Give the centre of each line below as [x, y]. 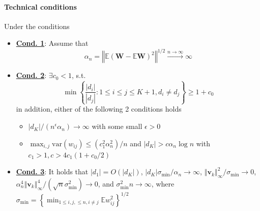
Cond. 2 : [31, 75]
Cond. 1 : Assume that [52, 43]
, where [163, 184]
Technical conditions [40, 6]
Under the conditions [37, 26]
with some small [117, 126]
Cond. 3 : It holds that [52, 172]
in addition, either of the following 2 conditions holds [99, 109]
